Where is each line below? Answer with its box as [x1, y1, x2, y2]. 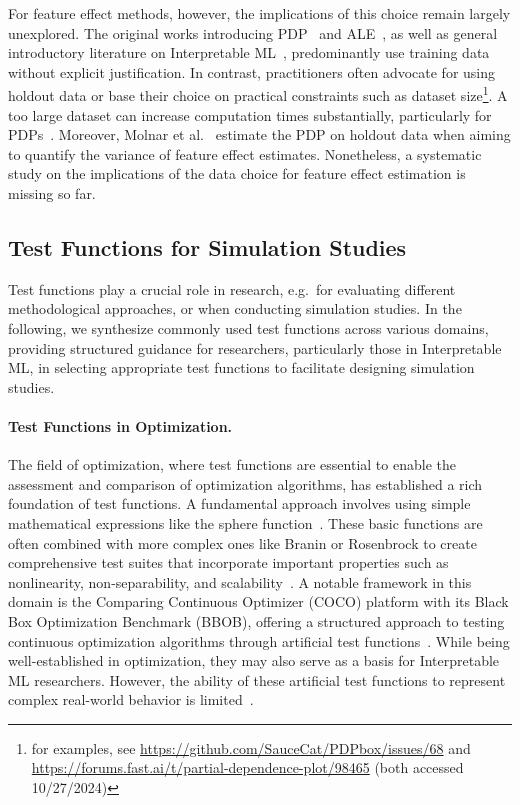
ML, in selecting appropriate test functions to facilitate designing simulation [8, 357, 475, 378]
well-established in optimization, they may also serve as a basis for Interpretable [8, 650, 500, 671]
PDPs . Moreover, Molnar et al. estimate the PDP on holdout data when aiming [8, 124, 511, 145]
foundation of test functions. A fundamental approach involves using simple [8, 493, 471, 514]
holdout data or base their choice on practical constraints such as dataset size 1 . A [8, 82, 508, 106]
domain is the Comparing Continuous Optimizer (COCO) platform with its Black [8, 591, 509, 612]
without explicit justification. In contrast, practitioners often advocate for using [8, 61, 496, 82]
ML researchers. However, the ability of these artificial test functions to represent [8, 669, 506, 690]
